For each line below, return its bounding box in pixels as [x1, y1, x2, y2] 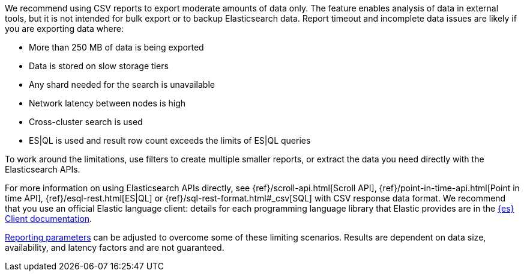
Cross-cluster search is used [29, 117, 143, 127]
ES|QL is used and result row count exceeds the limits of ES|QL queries [29, 135, 311, 146]
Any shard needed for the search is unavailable [29, 79, 215, 90]
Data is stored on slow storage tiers [29, 61, 169, 71]
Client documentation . [5, 213, 92, 224]
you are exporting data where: [5, 23, 124, 34]
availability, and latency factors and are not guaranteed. [5, 242, 224, 253]
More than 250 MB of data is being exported [29, 42, 204, 52]
